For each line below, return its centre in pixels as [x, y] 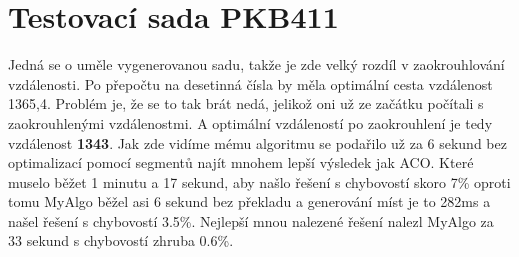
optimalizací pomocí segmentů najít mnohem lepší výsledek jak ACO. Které [241, 162]
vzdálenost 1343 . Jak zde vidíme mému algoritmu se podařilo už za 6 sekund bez [257, 142]
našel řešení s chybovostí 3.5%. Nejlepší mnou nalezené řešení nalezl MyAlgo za [251, 220]
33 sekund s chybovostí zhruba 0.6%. [121, 240]
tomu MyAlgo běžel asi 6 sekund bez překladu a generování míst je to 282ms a [249, 201]
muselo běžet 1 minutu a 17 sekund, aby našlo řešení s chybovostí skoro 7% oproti [259, 181]
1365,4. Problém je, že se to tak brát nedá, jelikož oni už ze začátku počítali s [246, 103]
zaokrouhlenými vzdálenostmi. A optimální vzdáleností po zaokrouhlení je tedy [250, 122]
